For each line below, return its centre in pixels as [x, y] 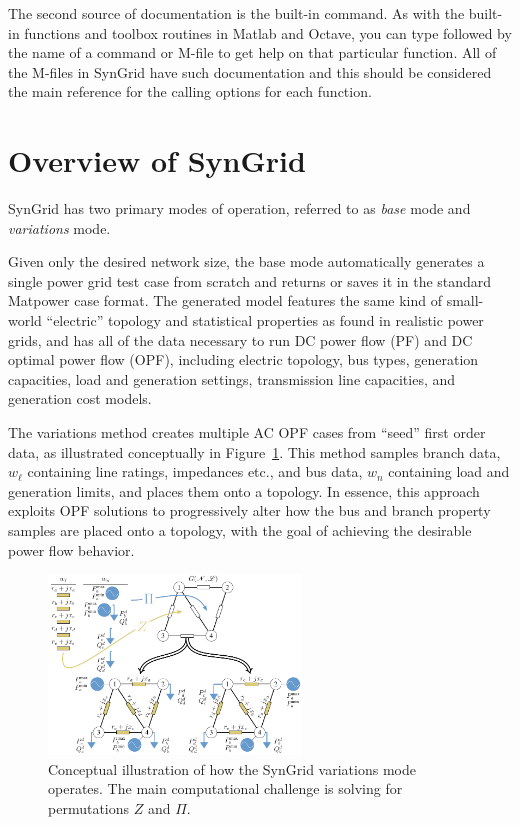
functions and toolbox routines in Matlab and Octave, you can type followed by [268, 32]
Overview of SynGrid [157, 160]
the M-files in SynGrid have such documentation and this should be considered [250, 71]
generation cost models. [80, 398]
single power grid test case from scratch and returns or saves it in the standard [250, 280]
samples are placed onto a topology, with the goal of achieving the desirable [240, 530]
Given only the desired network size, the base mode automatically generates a [246, 261]
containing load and [449, 471]
